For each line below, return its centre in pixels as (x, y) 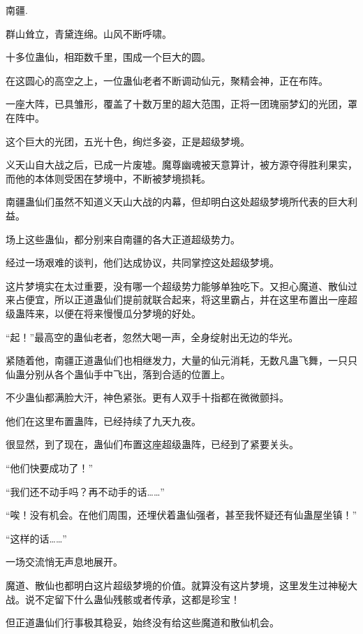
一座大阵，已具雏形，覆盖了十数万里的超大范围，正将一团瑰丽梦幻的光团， (177, 104)
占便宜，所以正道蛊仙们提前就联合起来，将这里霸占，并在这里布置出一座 (181, 300)
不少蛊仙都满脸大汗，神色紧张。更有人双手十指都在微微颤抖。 (147, 397)
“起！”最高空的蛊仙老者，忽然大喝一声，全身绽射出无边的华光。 (152, 337)
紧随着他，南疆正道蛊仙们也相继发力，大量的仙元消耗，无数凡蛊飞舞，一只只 (181, 360)
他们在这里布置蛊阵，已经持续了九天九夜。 (103, 420)
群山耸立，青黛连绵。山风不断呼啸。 (89, 33)
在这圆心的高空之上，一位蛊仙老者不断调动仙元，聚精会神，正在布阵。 (167, 80)
